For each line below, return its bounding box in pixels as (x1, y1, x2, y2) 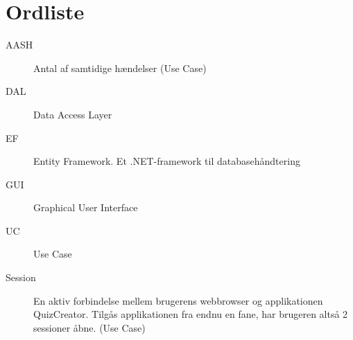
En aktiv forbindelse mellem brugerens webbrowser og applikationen (33, 293, 323, 307)
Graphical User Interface (33, 200, 138, 215)
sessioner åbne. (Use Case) (33, 320, 146, 334)
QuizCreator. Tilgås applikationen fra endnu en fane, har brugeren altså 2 (33, 307, 348, 321)
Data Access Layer (33, 107, 112, 121)
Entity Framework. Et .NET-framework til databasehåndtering (33, 154, 300, 168)
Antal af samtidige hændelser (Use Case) (33, 60, 207, 75)
